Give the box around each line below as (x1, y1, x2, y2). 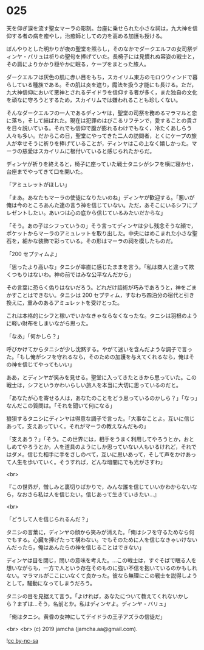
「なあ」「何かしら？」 (6, 332, 63, 340)
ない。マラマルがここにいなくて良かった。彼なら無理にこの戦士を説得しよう (6, 571, 198, 579)
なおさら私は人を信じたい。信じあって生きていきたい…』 (16, 490, 160, 498)
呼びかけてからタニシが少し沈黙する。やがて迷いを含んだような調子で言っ (6, 345, 192, 352)
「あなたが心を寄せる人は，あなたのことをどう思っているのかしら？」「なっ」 (6, 394, 198, 401)
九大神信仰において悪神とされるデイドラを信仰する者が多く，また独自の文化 (6, 88, 198, 96)
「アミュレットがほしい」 (6, 180, 70, 188)
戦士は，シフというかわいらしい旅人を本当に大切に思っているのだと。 (6, 381, 182, 388)
